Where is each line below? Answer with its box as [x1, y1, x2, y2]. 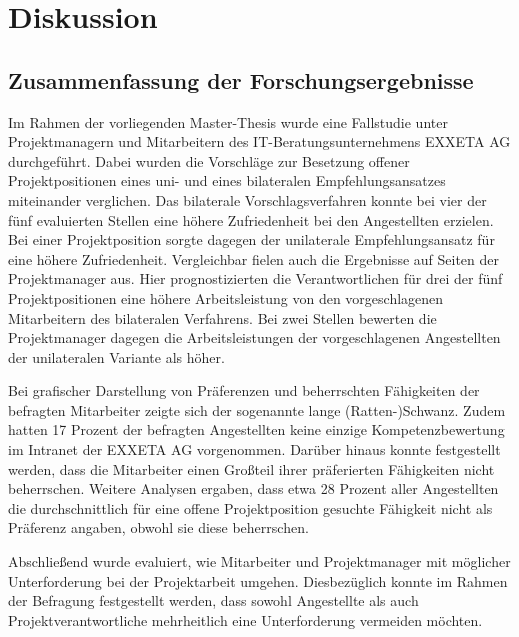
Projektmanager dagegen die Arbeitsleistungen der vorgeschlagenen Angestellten [8, 327, 501, 348]
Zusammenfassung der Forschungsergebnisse [8, 64, 474, 95]
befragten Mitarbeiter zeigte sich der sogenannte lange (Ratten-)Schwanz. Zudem [8, 399, 506, 420]
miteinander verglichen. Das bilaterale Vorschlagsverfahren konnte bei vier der [8, 189, 487, 210]
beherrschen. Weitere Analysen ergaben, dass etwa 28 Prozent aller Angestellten [8, 478, 499, 499]
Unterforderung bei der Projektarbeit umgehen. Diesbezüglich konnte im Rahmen [8, 570, 508, 591]
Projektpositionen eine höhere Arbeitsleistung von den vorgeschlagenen [8, 287, 444, 308]
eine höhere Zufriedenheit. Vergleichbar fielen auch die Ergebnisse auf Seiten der [8, 248, 499, 269]
